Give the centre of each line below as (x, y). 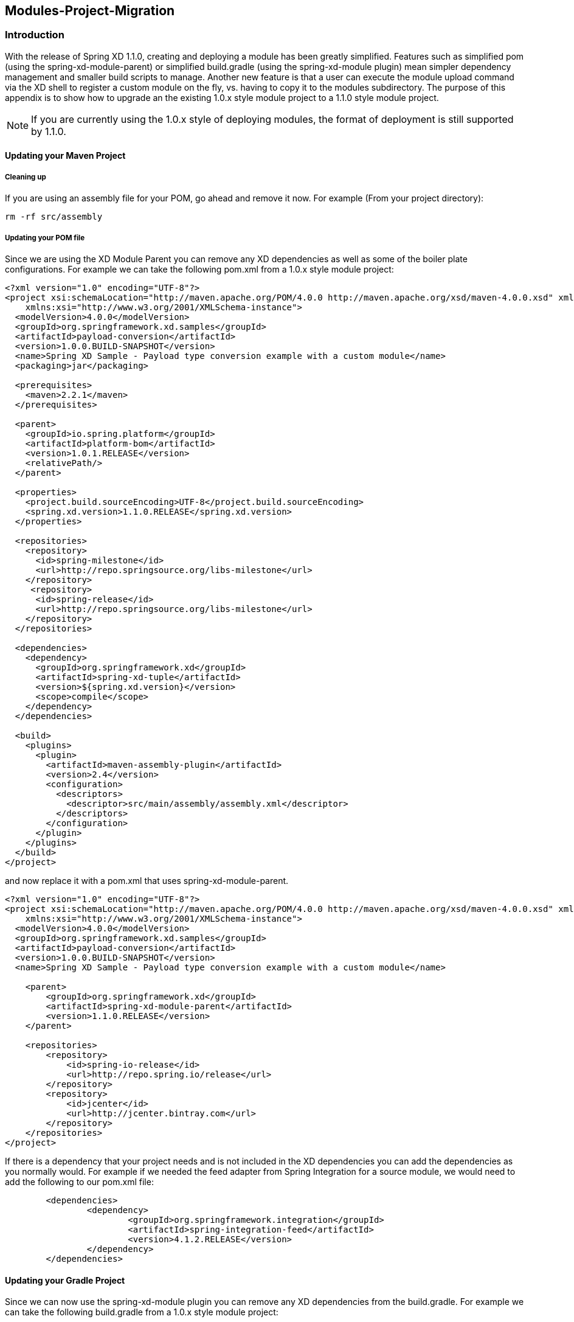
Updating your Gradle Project (65, 1280)
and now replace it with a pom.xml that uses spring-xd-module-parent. (147, 880)
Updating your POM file (45, 238)
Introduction (35, 35)
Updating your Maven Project (65, 156)
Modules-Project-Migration (90, 11)
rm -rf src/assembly (54, 217)
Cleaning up (26, 177)
